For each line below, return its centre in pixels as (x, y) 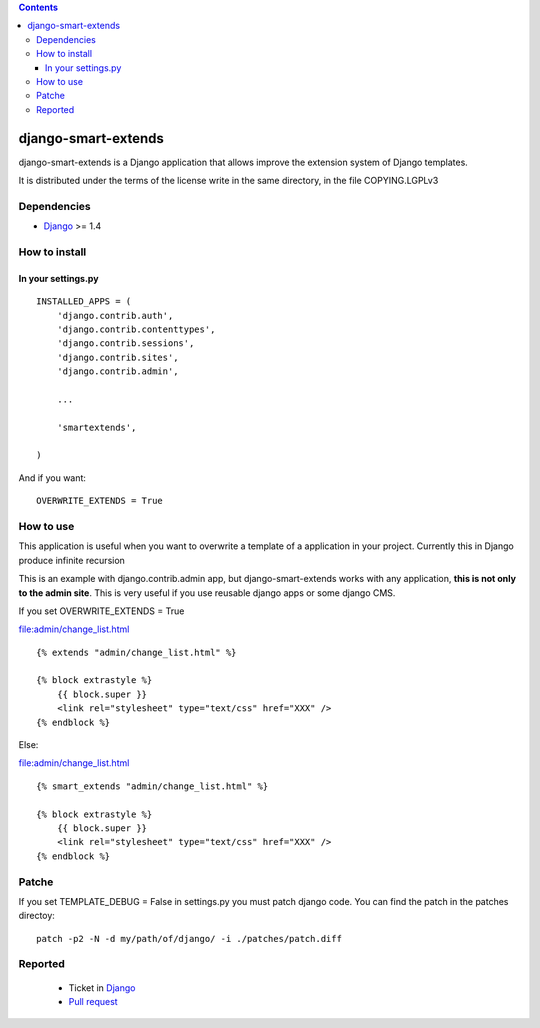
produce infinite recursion (71, 560)
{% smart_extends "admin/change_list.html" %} (152, 786)
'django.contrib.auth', (115, 315)
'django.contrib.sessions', (125, 343)
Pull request (93, 1002)
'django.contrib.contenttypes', (136, 329)
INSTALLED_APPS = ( (84, 301)
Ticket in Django (102, 987)
